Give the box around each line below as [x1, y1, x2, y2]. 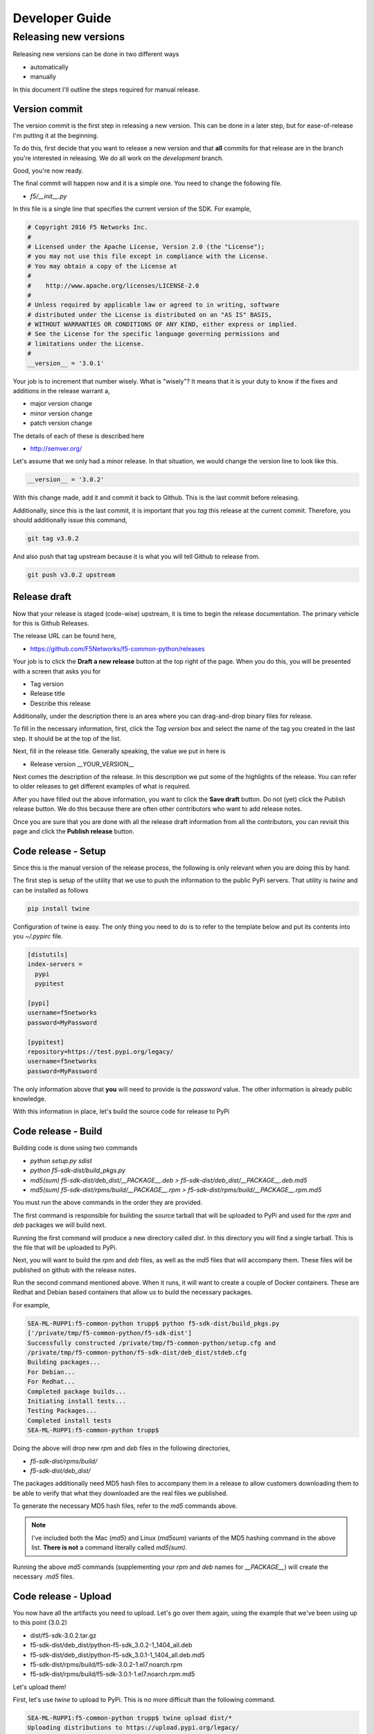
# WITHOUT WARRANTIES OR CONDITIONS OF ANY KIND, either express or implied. [27, 320, 298, 329]
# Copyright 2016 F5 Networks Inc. [27, 223, 148, 232]
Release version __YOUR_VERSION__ [30, 759, 134, 768]
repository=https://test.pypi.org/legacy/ [27, 1047, 174, 1056]
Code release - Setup [12, 845, 107, 857]
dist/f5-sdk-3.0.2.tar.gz [30, 1631, 97, 1640]
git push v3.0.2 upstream [27, 571, 116, 579]
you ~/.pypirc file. [12, 932, 64, 941]
